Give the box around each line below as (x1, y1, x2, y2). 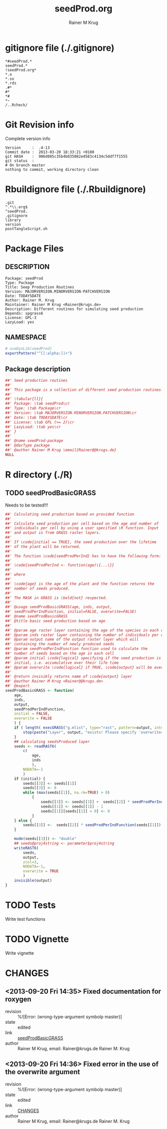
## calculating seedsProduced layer (14, 739, 90, 744)
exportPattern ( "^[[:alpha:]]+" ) (5, 351, 72, 356)
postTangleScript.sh (5, 226, 48, 231)
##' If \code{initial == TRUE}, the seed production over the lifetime (5, 540, 157, 545)
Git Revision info (5, 119, 75, 130)
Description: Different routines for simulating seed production (5, 306, 143, 311)
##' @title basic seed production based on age (5, 618, 106, 623)
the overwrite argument (5, 1068, 81, 1076)
